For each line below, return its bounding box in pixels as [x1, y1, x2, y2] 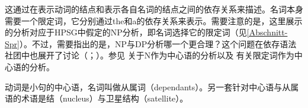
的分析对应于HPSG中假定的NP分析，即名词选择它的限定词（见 [5, 26, 247, 38]
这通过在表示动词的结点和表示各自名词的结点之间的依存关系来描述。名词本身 [5, 3, 303, 15]
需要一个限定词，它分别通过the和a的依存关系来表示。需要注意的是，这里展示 [5, 14, 303, 27]
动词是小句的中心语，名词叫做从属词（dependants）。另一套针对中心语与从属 [5, 80, 299, 93]
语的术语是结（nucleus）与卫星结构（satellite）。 [5, 92, 188, 104]
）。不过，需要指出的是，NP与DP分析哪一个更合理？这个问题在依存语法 [19, 37, 297, 50]
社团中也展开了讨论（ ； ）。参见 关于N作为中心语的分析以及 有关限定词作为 [5, 49, 294, 61]
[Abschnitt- [246, 26, 288, 38]
